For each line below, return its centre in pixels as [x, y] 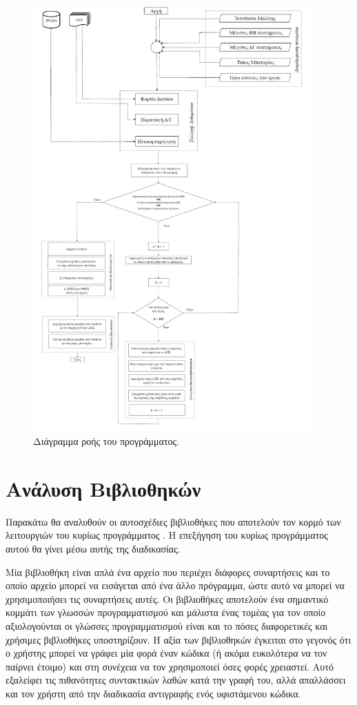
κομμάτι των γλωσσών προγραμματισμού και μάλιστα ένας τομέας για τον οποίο [166, 612]
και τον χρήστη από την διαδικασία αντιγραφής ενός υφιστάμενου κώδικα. [153, 693]
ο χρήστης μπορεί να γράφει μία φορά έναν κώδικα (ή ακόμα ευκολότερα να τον [166, 653]
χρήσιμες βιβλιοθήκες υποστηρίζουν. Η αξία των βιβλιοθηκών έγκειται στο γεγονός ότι [178, 639]
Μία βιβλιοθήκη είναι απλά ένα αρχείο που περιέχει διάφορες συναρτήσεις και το [168, 572]
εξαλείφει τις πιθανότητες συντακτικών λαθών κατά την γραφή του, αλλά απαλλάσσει [176, 680]
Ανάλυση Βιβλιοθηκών [103, 488]
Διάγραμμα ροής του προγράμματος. [106, 441]
